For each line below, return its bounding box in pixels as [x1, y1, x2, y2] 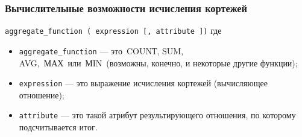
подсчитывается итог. [19, 121, 98, 133]
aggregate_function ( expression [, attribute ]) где [5, 24, 222, 37]
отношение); [19, 88, 64, 101]
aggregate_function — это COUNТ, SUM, [19, 44, 184, 57]
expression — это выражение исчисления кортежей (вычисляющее [19, 77, 268, 89]
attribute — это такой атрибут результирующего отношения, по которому [19, 109, 296, 121]
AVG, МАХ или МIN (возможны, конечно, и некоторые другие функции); [19, 56, 298, 69]
